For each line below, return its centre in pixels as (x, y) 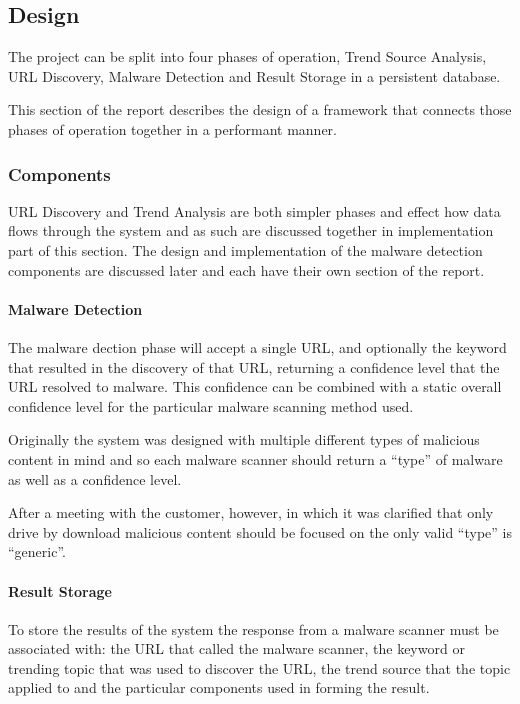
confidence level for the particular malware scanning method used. (211, 405)
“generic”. (37, 551)
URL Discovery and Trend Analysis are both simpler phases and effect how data (254, 210)
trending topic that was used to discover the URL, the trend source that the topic (259, 667)
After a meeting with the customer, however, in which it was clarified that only (251, 512)
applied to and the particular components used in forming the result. (219, 687)
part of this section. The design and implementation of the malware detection (245, 249)
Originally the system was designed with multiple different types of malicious (244, 439)
